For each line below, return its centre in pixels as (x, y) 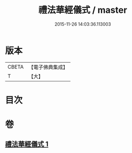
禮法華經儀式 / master (83, 10)
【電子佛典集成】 (48, 67)
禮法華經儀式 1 (27, 144)
